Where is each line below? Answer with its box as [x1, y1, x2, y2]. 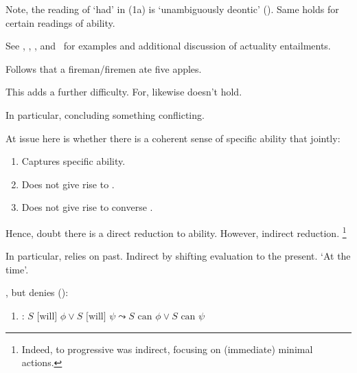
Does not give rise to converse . [21, 200, 153, 214]
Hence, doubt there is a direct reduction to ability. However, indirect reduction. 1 [5, 223, 347, 240]
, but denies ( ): [5, 285, 69, 299]
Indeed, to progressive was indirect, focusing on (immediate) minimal [21, 341, 313, 356]
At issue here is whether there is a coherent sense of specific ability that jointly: [5, 131, 341, 145]
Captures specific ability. [21, 154, 126, 168]
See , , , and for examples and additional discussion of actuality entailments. [5, 38, 331, 53]
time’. [5, 262, 29, 276]
